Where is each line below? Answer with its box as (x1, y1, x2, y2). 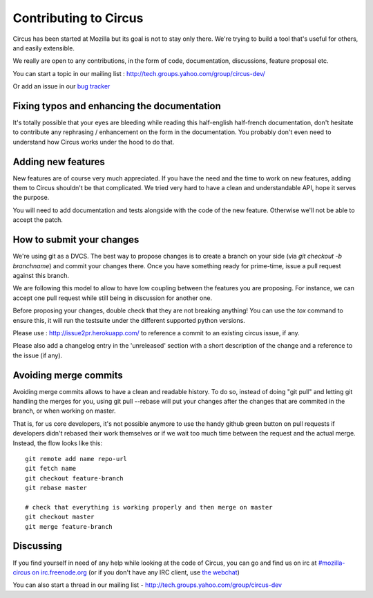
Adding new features (12, 156, 105, 167)
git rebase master (25, 484, 88, 492)
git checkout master (25, 513, 95, 521)
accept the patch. (12, 216, 64, 224)
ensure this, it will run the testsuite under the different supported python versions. (12, 316, 245, 324)
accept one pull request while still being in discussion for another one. (12, 294, 213, 302)
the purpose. (12, 194, 50, 202)
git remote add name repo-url (25, 455, 128, 462)
